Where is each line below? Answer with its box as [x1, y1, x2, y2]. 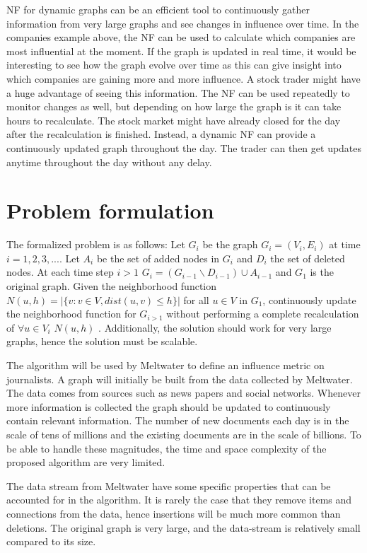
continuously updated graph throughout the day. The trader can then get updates [6, 140, 362, 155]
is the [310, 264, 334, 279]
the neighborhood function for [6, 306, 136, 321]
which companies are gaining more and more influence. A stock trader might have [6, 71, 361, 86]
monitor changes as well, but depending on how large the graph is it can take [6, 99, 342, 114]
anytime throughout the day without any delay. [6, 154, 212, 169]
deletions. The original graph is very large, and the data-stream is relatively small [6, 520, 361, 535]
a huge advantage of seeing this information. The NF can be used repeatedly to [6, 85, 350, 100]
